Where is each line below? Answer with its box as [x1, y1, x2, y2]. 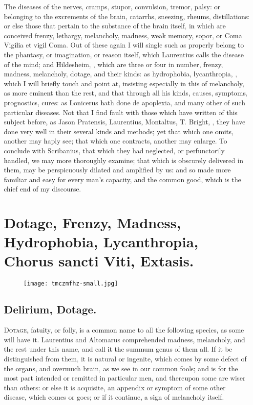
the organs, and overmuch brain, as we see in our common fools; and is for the [4, 363, 238, 373]
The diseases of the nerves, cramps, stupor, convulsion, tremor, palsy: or [4, 1, 221, 11]
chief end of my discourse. [4, 184, 81, 194]
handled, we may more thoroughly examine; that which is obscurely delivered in [4, 155, 243, 165]
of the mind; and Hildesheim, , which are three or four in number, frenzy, [4, 59, 223, 69]
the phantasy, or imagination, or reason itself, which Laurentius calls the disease [4, 49, 244, 59]
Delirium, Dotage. [4, 302, 97, 317]
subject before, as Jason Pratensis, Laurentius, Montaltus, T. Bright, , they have [4, 117, 246, 127]
